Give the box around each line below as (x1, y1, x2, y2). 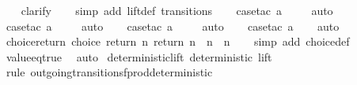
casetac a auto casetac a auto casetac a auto (6, 17, 340, 34)
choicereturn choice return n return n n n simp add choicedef (6, 33, 350, 50)
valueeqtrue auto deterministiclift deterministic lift (6, 48, 272, 65)
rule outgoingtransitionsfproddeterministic (6, 64, 213, 80)
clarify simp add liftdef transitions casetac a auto (21, 2, 333, 18)
